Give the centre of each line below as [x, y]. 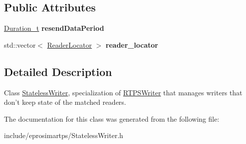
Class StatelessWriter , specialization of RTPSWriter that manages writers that [123, 92]
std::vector [20, 44]
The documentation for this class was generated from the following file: [112, 118]
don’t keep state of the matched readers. [65, 102]
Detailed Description [58, 71]
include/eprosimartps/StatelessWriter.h [64, 135]
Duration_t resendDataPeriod [54, 28]
